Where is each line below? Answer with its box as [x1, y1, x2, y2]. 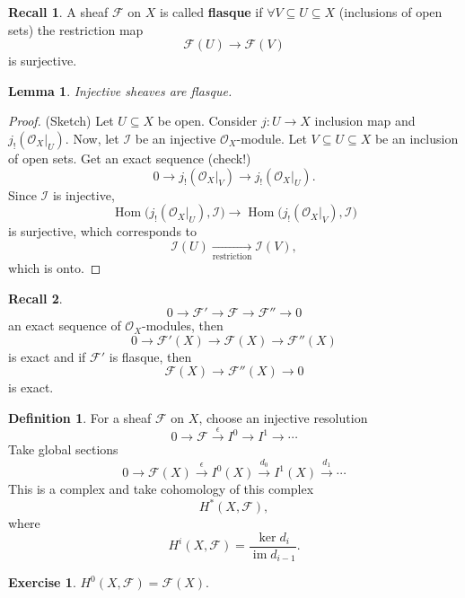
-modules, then [142, 316, 224, 335]
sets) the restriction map [8, 20, 144, 39]
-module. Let [236, 128, 307, 147]
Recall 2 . [8, 288, 63, 307]
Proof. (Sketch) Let [8, 111, 114, 130]
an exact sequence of [8, 316, 121, 335]
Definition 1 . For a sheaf [8, 409, 152, 427]
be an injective [135, 128, 216, 147]
